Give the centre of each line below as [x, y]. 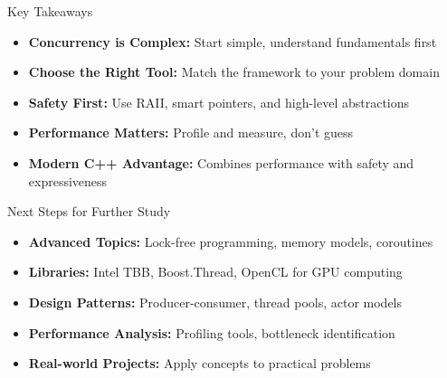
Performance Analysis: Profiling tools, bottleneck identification [212, 332]
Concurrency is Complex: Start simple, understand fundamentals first [233, 41]
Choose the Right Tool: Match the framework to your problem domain [234, 72]
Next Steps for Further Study [89, 211]
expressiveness [68, 180]
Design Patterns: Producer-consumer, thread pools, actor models [215, 302]
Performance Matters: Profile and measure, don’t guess [191, 132]
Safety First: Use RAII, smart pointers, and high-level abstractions [219, 102]
